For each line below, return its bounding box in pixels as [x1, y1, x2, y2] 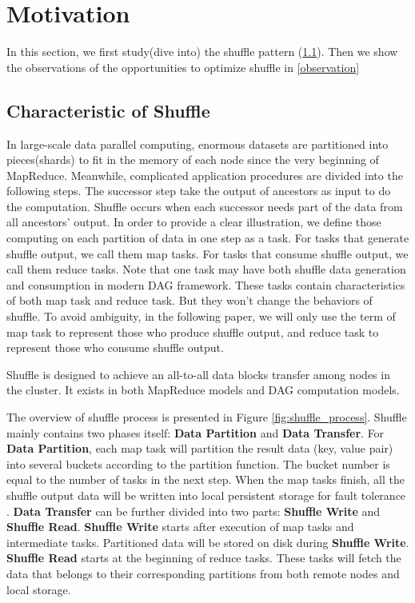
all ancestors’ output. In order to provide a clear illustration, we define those [6, 214, 381, 230]
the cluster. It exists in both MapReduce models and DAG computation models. [6, 381, 400, 398]
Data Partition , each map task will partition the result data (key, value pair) [6, 440, 393, 457]
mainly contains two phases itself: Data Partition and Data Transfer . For [6, 424, 385, 441]
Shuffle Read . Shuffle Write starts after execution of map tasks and [6, 518, 354, 535]
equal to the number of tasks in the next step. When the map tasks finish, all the [6, 471, 405, 488]
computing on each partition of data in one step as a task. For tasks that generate [6, 230, 409, 246]
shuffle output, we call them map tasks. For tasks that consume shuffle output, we [6, 245, 409, 262]
